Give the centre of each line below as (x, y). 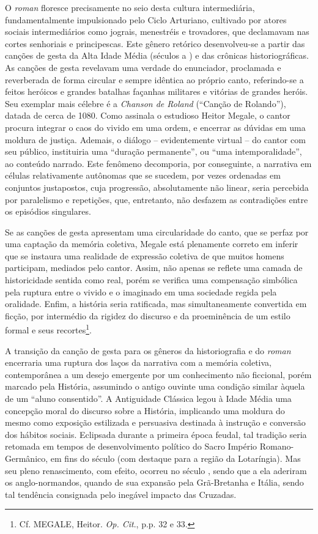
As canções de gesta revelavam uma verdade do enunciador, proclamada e (143, 67)
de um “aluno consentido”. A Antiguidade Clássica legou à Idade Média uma (148, 399)
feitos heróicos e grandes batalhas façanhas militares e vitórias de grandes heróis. (157, 91)
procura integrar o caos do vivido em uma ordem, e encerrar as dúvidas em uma (155, 127)
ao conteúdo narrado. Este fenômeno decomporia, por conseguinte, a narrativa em (158, 163)
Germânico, (27, 458)
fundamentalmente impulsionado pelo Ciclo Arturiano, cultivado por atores (146, 19)
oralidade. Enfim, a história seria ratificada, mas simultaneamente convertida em (156, 304)
